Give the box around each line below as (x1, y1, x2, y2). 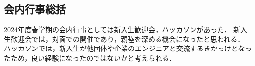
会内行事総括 (4, 1, 66, 16)
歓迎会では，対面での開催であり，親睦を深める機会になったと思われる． (10, 33, 245, 44)
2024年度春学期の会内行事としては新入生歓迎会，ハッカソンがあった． (4, 24, 231, 34)
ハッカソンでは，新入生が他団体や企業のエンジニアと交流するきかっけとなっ (4, 43, 252, 53)
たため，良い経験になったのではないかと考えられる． (4, 52, 176, 63)
